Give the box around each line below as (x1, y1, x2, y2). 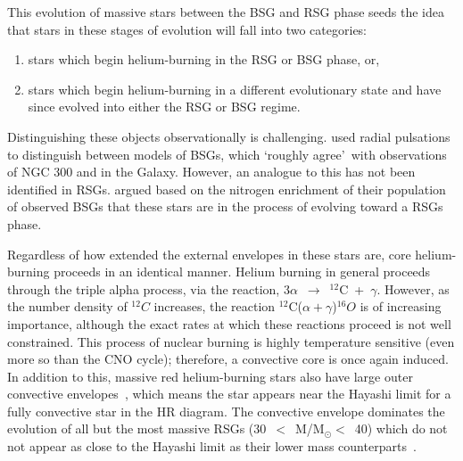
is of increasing (360, 297, 442, 316)
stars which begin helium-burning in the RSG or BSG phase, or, (28, 50, 380, 69)
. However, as (376, 279, 450, 298)
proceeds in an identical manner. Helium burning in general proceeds (54, 262, 431, 281)
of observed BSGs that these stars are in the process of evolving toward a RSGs (7, 197, 443, 216)
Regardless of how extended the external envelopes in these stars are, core (7, 244, 411, 263)
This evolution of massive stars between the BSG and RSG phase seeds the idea (7, 3, 445, 21)
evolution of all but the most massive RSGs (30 (7, 419, 267, 438)
